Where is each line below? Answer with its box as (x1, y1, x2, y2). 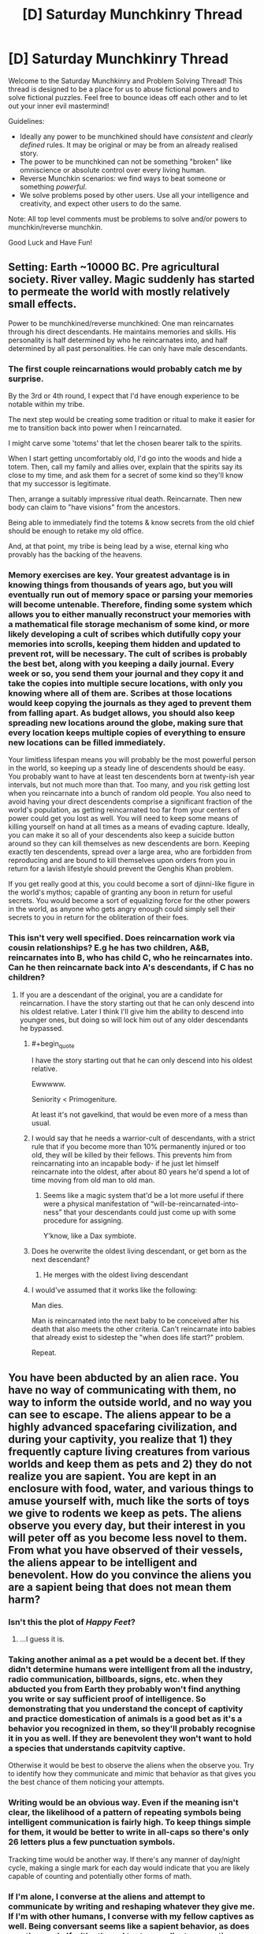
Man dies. (31, 1301, 64, 1310)
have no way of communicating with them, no (8, 1383, 236, 1397)
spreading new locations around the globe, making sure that (8, 717, 244, 728)
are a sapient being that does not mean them (8, 1580, 232, 1594)
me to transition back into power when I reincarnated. (8, 424, 182, 433)
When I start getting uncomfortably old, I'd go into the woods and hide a (8, 454, 242, 463)
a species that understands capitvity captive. (8, 1743, 186, 1754)
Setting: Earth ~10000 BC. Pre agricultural (8, 260, 220, 274)
